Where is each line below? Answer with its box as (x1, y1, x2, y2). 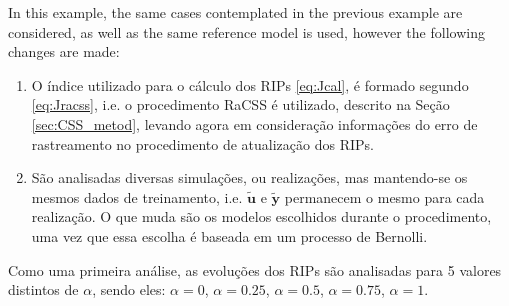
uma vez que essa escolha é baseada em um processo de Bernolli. (31, 225, 428, 246)
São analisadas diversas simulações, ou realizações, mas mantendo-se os (31, 167, 468, 188)
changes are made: (8, 41, 120, 62)
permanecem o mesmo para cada (284, 186, 485, 207)
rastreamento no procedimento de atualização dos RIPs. (31, 133, 374, 154)
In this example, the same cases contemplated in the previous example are (8, 2, 463, 22)
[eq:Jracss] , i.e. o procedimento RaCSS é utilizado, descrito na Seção (31, 94, 450, 115)
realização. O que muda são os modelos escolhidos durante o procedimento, (31, 206, 492, 227)
